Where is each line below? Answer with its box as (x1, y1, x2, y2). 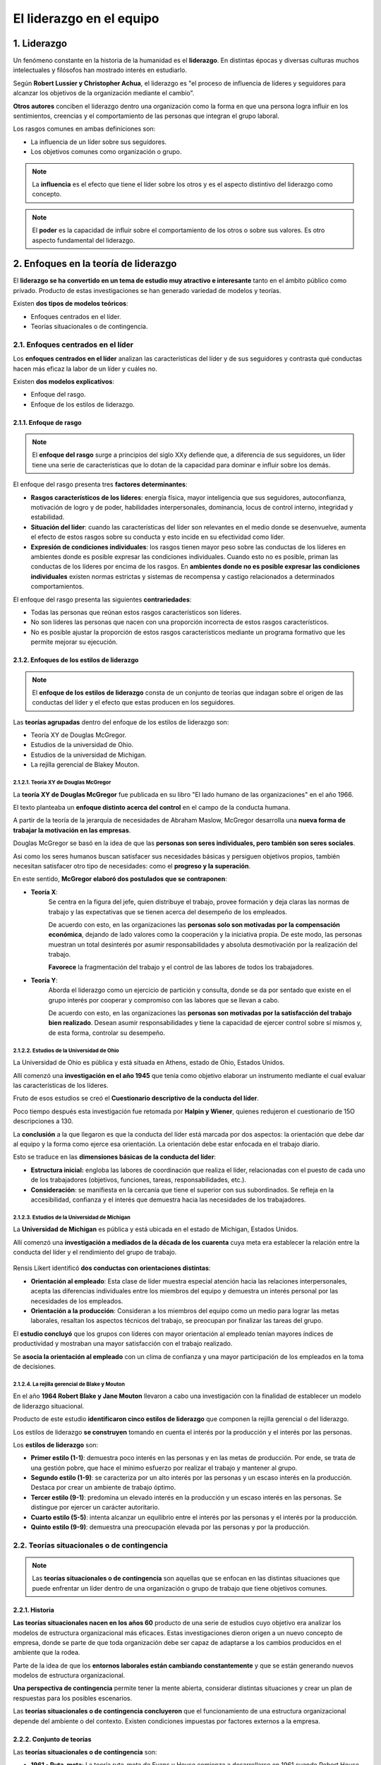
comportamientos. (30, 582, 84, 591)
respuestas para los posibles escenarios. (13, 1694, 133, 1702)
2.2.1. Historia (13, 1605, 54, 1614)
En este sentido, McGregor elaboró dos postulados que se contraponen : (13, 875, 227, 883)
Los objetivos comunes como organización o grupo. (30, 148, 182, 156)
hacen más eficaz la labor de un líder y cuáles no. (13, 364, 158, 373)
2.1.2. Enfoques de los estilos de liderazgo (13, 656, 139, 664)
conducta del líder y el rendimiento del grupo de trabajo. (13, 1248, 177, 1257)
